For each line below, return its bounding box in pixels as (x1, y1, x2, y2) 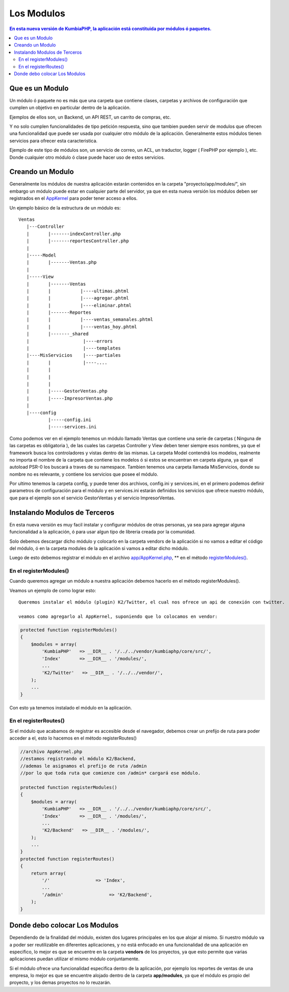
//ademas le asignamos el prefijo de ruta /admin (20, 763, 147, 769)
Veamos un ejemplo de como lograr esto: (9, 587, 97, 593)
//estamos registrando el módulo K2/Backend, (20, 756, 136, 762)
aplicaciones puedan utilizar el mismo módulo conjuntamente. (9, 956, 140, 962)
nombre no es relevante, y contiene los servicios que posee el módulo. (9, 471, 158, 477)
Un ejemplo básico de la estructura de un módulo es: (9, 204, 121, 211)
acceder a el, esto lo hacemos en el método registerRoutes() (9, 735, 137, 741)
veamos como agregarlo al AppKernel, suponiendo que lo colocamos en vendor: (18, 614, 218, 619)
